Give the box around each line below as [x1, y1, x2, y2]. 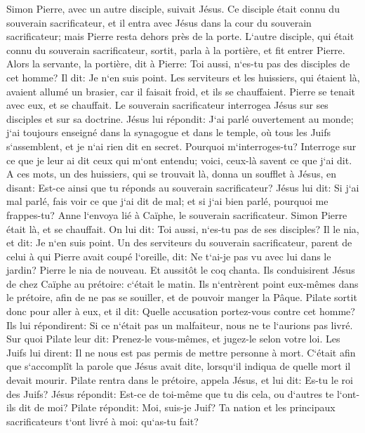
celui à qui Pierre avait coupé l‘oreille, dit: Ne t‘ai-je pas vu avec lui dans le [6, 248, 331, 263]
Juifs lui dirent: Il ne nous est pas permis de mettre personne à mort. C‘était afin [6, 345, 356, 359]
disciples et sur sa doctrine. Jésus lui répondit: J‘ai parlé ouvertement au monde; [6, 111, 354, 126]
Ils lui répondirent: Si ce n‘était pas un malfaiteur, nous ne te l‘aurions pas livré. [6, 317, 353, 332]
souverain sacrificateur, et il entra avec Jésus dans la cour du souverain [6, 15, 312, 29]
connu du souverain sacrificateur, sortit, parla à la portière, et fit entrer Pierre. [6, 42, 345, 57]
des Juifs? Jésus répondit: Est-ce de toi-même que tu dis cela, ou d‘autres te [6, 386, 334, 401]
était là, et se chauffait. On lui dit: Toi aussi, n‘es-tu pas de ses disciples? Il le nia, [6, 221, 359, 236]
